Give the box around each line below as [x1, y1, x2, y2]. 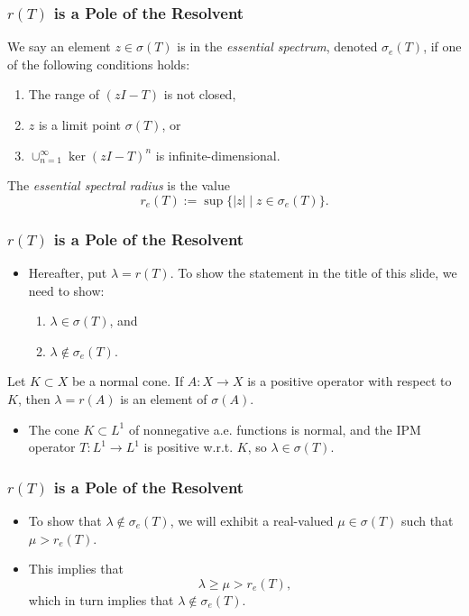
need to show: [28, 280, 105, 299]
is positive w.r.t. [143, 437, 234, 456]
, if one [423, 37, 462, 56]
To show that [28, 510, 102, 529]
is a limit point [38, 115, 122, 133]
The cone [28, 419, 79, 438]
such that [401, 510, 454, 529]
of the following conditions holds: [7, 54, 190, 73]
